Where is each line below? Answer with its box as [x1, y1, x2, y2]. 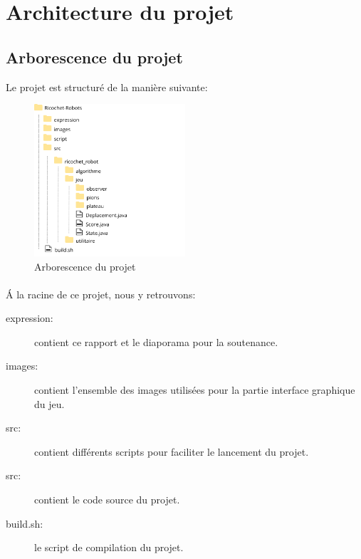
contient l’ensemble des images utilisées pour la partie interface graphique [34, 382, 355, 397]
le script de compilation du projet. [34, 540, 184, 555]
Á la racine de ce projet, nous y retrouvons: [6, 286, 196, 301]
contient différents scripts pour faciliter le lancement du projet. [34, 444, 309, 459]
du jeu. [34, 396, 65, 411]
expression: [6, 310, 53, 325]
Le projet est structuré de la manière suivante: [6, 79, 208, 94]
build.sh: [6, 516, 43, 531]
